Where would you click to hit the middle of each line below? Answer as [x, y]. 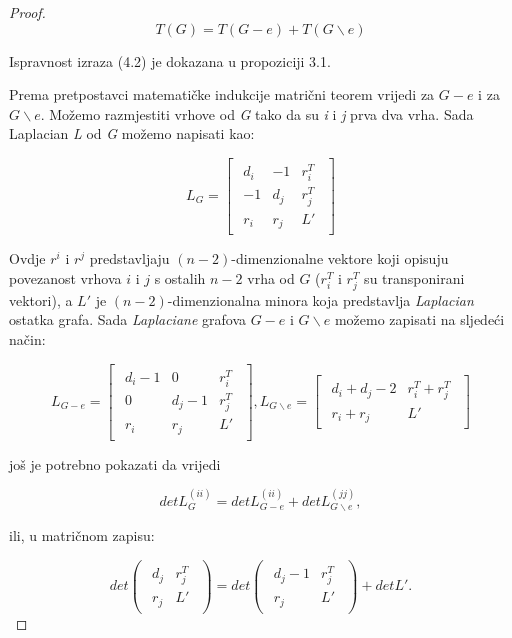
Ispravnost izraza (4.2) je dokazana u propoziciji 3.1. [170, 60]
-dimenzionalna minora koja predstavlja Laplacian [320, 299]
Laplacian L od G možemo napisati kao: [132, 133]
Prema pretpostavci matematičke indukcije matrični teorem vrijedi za [222, 94]
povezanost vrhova [65, 277]
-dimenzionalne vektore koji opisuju [340, 258]
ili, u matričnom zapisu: [82, 535]
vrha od [271, 277]
